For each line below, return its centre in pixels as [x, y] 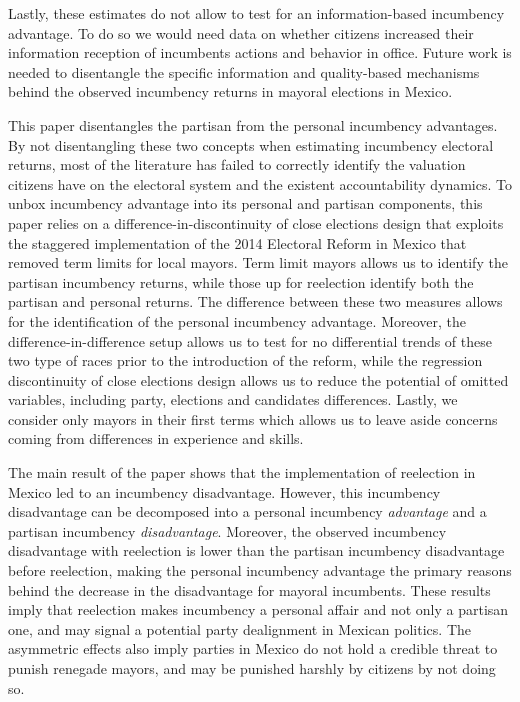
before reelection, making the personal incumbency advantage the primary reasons [260, 570]
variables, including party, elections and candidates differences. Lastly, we [233, 399]
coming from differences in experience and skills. [156, 438]
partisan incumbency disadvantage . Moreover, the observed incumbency [227, 530]
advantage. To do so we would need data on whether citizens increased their [241, 32]
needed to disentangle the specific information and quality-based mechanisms [244, 71]
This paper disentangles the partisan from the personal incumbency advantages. [253, 124]
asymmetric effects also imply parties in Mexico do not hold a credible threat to [253, 648]
